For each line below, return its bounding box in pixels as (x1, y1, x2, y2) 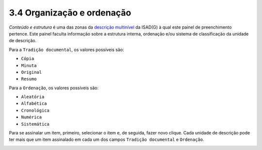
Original (21, 69, 42, 75)
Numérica (21, 115, 42, 120)
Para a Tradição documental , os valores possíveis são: (9, 47, 124, 52)
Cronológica (21, 107, 49, 113)
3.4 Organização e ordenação (9, 7, 131, 18)
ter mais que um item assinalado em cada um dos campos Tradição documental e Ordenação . (9, 136, 204, 143)
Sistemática (21, 121, 49, 127)
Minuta (21, 63, 37, 68)
